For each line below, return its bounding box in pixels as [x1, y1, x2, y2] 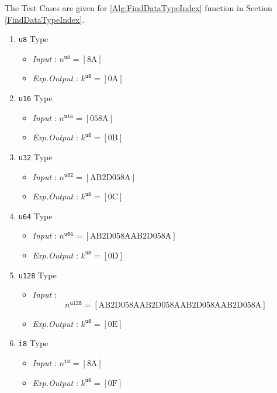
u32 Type [18, 150, 53, 163]
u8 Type [18, 33, 49, 45]
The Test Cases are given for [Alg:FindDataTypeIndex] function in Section [5, 2, 272, 13]
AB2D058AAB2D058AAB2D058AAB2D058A [98, 301, 262, 309]
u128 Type [18, 268, 57, 281]
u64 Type [18, 209, 53, 222]
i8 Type [18, 337, 49, 349]
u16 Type [18, 92, 53, 104]
